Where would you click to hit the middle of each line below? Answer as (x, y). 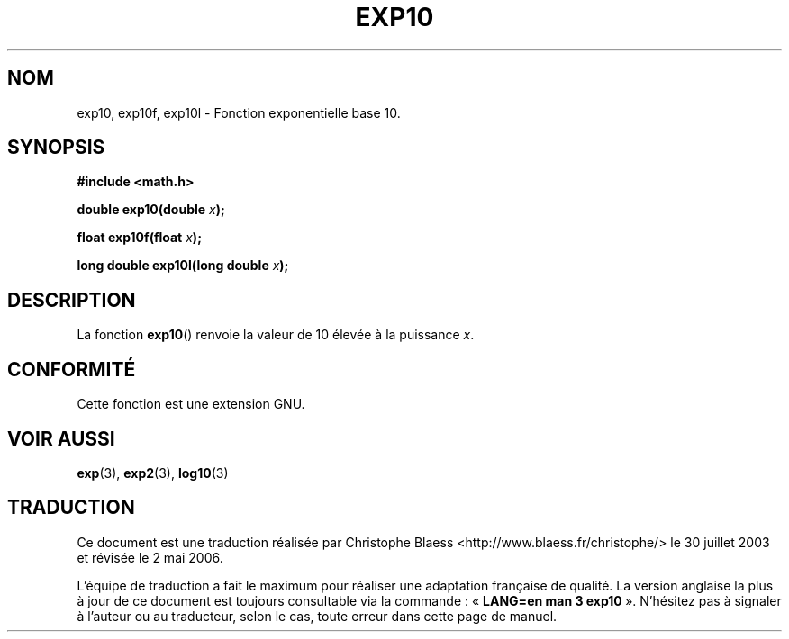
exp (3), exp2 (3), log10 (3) (153, 472)
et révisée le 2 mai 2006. (150, 557)
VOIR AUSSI (61, 438)
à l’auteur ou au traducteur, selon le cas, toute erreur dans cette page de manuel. (317, 616)
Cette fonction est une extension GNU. (191, 404)
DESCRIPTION (72, 300)
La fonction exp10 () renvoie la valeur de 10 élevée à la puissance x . (276, 335)
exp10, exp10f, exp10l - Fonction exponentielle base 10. (239, 112)
